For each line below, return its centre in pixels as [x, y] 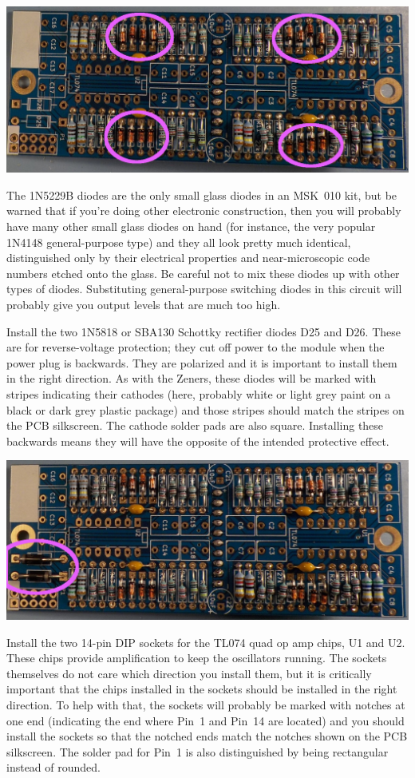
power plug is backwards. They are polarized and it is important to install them [202, 362]
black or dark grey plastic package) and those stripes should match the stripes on [206, 409]
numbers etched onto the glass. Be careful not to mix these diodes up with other [203, 273]
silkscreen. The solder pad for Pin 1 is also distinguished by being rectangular [198, 751]
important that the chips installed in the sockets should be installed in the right [202, 689]
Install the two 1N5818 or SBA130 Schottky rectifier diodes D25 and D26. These [204, 331]
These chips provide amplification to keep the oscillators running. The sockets [197, 658]
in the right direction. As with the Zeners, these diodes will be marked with [192, 378]
